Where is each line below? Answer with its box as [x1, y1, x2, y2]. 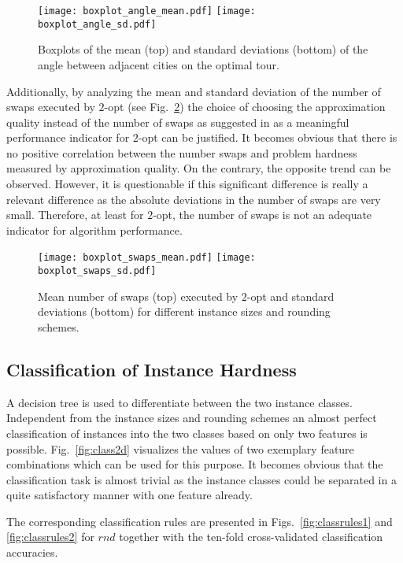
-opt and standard [246, 287, 335, 304]
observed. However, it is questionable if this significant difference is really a [6, 176, 368, 192]
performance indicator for [6, 129, 130, 146]
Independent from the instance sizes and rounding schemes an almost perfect [6, 409, 377, 426]
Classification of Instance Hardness [6, 357, 297, 381]
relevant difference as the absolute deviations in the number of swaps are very [6, 191, 381, 207]
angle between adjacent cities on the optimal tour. [38, 56, 279, 72]
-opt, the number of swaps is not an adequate [153, 206, 372, 223]
